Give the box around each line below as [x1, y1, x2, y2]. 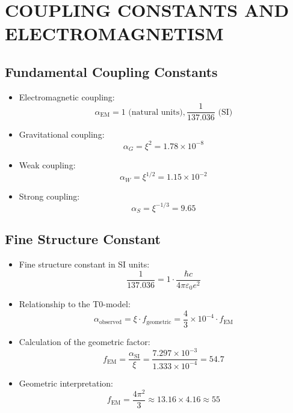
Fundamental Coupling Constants [5, 62, 218, 81]
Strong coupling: [19, 189, 80, 202]
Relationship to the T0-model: [19, 298, 131, 310]
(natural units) [128, 108, 183, 117]
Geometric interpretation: [19, 377, 113, 390]
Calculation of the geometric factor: [19, 335, 150, 348]
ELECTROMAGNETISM [5, 21, 224, 46]
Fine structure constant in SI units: [19, 258, 150, 271]
